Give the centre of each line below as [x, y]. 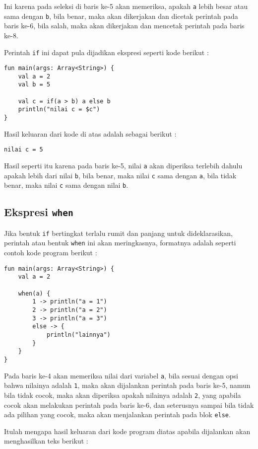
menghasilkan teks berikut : [46, 441]
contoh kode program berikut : [51, 253]
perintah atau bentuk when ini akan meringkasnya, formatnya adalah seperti [120, 243]
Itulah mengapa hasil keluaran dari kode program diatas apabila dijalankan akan [127, 431]
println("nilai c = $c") [59, 110]
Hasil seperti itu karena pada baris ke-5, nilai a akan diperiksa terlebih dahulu [123, 165]
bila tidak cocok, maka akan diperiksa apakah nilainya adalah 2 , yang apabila [123, 395]
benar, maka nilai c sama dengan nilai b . [66, 185]
